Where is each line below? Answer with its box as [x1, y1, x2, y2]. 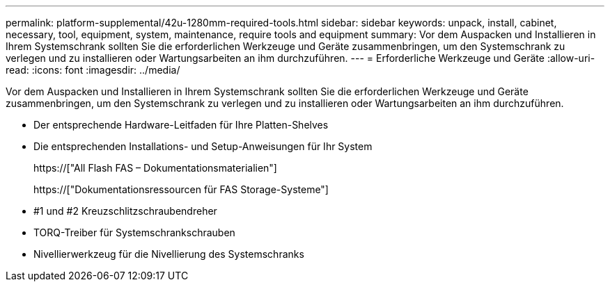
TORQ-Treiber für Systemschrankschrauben [33, 227, 235, 238]
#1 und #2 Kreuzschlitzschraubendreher [33, 205, 217, 217]
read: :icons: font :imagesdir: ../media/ [6, 64, 180, 76]
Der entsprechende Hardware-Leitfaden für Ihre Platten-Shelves [33, 119, 329, 131]
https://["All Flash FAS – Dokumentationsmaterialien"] [33, 162, 277, 174]
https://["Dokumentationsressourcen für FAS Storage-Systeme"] [33, 183, 329, 195]
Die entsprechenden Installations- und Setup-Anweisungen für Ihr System [33, 140, 373, 152]
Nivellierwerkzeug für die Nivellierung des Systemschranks [33, 248, 304, 260]
